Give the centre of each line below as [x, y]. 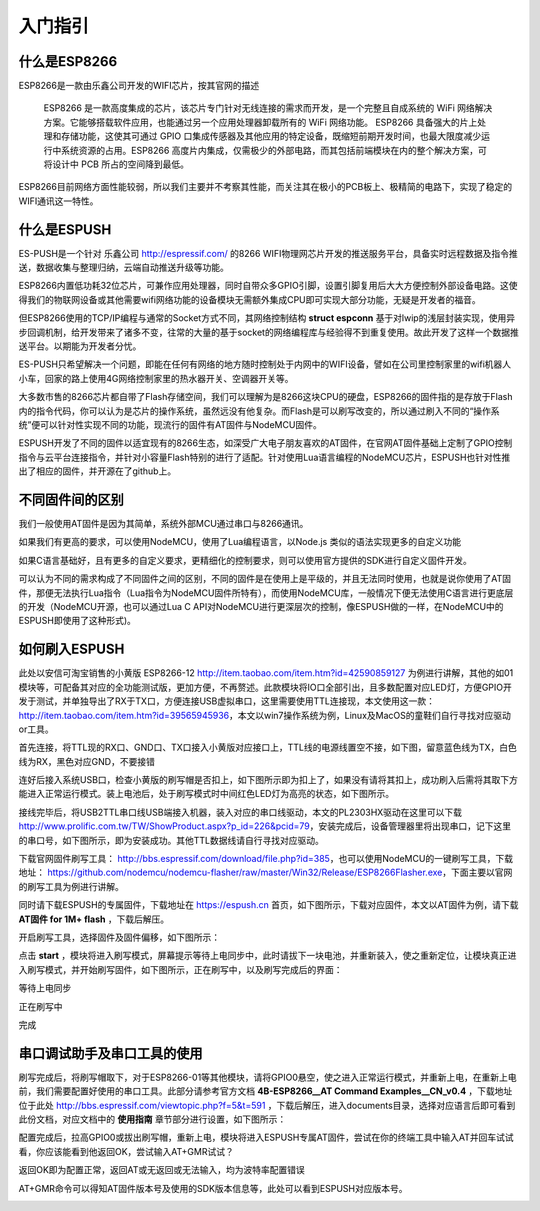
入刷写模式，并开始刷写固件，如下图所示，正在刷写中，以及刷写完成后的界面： [180, 969]
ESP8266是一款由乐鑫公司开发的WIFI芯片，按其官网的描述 [139, 86]
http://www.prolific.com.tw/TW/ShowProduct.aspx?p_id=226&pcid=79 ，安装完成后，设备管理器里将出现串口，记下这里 [265, 826]
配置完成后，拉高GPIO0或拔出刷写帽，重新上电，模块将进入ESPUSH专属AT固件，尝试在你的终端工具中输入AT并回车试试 [266, 1137]
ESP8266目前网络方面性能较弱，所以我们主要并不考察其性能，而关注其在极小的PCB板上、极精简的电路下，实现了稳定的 [265, 187]
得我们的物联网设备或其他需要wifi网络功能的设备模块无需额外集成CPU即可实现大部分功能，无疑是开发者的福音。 [250, 299]
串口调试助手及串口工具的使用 [110, 1053]
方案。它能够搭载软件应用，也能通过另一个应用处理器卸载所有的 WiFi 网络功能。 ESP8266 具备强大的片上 [260, 122]
